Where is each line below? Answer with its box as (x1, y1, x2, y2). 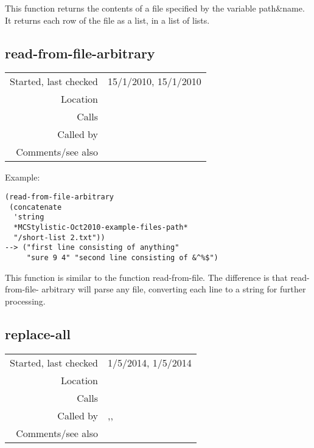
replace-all (5, 324, 71, 343)
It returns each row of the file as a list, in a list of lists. (5, 13, 210, 26)
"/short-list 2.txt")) (13, 233, 105, 242)
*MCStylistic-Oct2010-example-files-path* (13, 222, 188, 232)
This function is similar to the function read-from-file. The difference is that (5, 271, 288, 283)
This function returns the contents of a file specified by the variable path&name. (5, 2, 305, 14)
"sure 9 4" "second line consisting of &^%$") (26, 253, 218, 262)
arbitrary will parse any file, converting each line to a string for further (41, 283, 306, 295)
